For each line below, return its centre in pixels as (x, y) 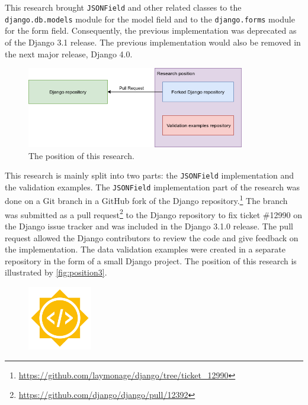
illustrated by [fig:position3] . (56, 272)
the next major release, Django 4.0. (69, 54)
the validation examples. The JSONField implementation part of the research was (152, 187)
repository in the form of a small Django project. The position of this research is (151, 260)
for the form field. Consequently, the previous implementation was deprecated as (151, 30)
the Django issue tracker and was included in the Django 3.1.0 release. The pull (149, 226)
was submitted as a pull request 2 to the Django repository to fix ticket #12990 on (153, 213)
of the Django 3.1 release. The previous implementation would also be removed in (153, 42)
